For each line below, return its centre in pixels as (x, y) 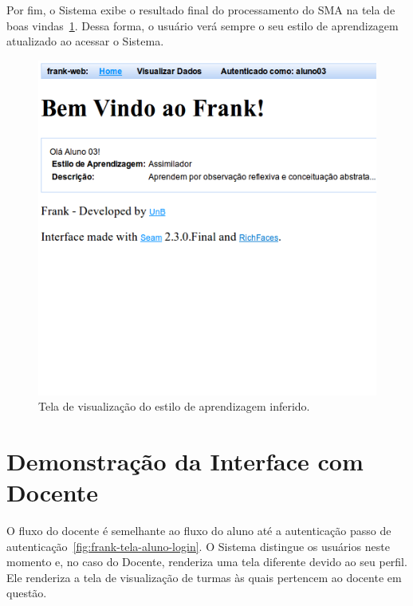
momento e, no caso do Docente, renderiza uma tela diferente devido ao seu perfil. (207, 562)
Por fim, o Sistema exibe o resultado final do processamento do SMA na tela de (201, 10)
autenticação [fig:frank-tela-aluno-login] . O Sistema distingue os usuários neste (198, 546)
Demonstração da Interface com (185, 460)
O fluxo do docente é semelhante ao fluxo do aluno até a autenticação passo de (199, 531)
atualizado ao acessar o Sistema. (85, 41)
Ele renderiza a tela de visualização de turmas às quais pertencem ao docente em (204, 577)
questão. (27, 593)
